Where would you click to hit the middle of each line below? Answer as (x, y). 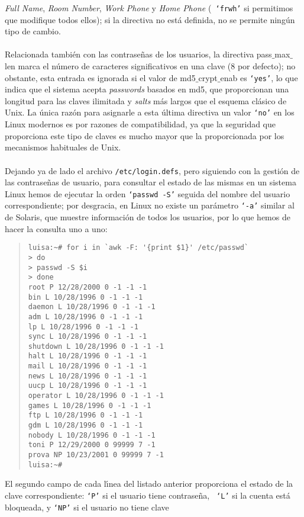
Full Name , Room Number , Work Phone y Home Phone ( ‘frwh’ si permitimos (149, 8)
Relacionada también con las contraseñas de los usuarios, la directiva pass (138, 54)
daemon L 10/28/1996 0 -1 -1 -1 (92, 307)
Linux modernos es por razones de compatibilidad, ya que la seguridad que (140, 124)
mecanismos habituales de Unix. (63, 147)
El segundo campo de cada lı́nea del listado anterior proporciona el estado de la (149, 484)
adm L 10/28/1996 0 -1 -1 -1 (85, 317)
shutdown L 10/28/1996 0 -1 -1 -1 (96, 346)
